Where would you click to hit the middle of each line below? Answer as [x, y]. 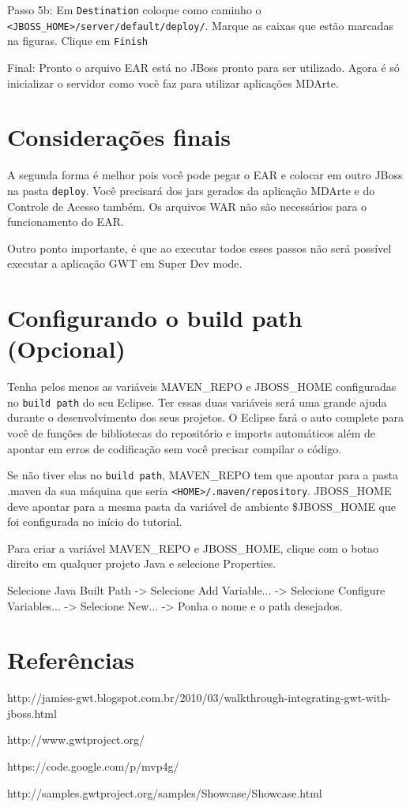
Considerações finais [119, 137]
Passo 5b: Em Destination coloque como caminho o [134, 9]
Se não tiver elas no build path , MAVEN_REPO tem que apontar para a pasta [203, 475]
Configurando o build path [155, 318]
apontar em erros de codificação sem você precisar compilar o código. [175, 448]
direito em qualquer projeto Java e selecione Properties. [142, 563]
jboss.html [32, 713]
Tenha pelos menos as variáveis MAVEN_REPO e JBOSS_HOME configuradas [202, 387]
